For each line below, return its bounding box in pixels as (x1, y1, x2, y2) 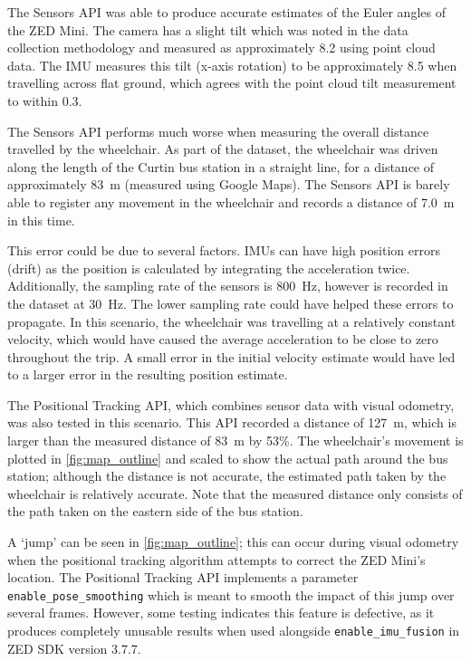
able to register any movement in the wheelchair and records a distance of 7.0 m (7, 192, 455, 211)
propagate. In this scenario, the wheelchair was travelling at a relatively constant (7, 311, 457, 330)
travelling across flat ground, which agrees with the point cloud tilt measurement (7, 73, 457, 92)
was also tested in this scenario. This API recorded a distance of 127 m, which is (7, 413, 457, 432)
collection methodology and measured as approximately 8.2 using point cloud (7, 38, 436, 57)
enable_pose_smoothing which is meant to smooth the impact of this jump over (7, 585, 455, 604)
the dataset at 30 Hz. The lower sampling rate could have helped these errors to (7, 293, 454, 312)
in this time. (7, 210, 75, 229)
